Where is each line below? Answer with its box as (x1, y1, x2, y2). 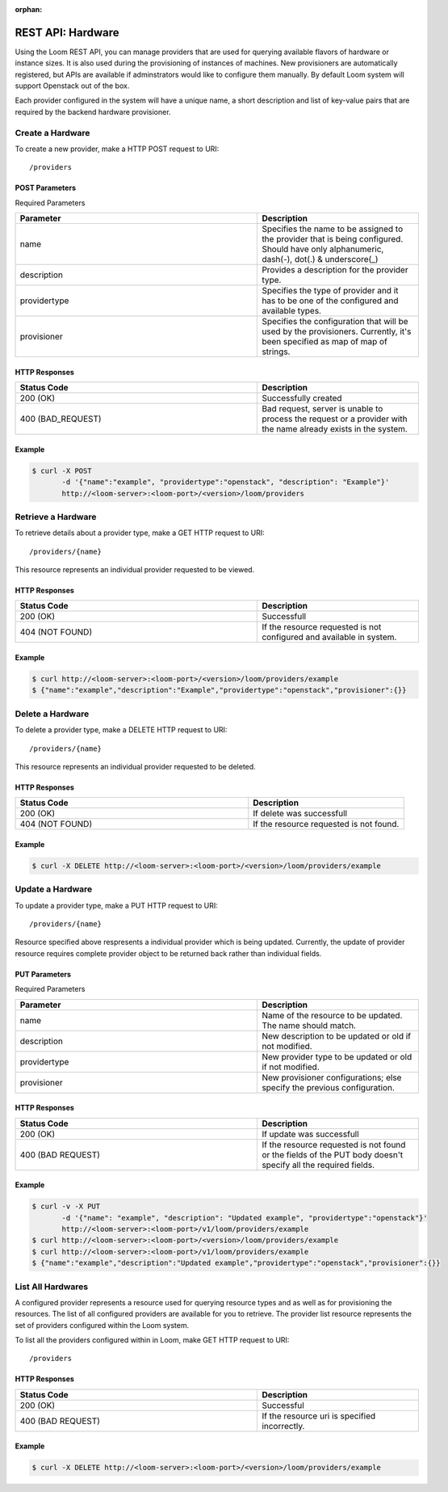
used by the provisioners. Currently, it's (262, 326, 412, 337)
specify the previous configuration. (262, 1081, 396, 1093)
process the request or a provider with (262, 413, 408, 424)
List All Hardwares (15, 1281, 89, 1292)
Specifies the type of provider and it (262, 285, 399, 297)
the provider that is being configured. (262, 234, 404, 245)
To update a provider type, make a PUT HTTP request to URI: (15, 900, 218, 910)
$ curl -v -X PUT (31, 1202, 101, 1212)
